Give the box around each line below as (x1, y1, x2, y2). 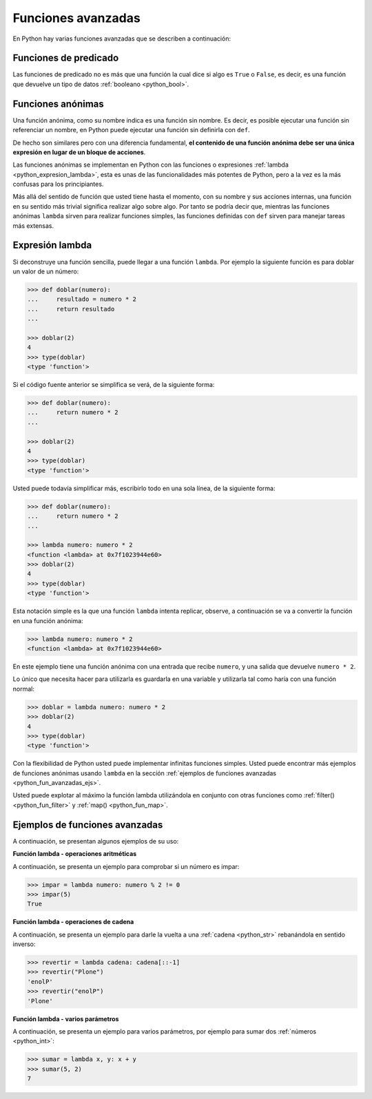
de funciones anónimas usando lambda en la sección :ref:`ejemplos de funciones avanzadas (12, 768, 277, 777)
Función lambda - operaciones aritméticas (12, 850, 137, 858)
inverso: (12, 940, 36, 948)
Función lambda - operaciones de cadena (12, 918, 134, 926)
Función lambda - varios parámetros (12, 1014, 119, 1023)
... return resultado (27, 305, 115, 313)
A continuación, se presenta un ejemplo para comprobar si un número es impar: (12, 862, 240, 870)
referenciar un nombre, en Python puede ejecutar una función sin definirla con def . (12, 126, 251, 134)
